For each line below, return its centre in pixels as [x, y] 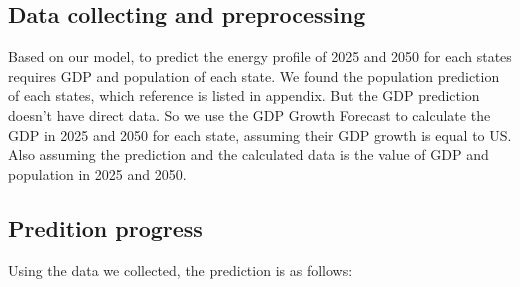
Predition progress [105, 227]
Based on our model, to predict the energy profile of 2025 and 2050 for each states [260, 56]
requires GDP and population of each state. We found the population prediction [254, 75]
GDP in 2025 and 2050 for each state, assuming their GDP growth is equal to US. [260, 134]
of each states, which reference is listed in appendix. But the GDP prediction [244, 95]
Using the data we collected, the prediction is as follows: [180, 269]
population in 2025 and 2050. [97, 173]
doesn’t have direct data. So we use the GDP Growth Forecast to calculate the [249, 114]
